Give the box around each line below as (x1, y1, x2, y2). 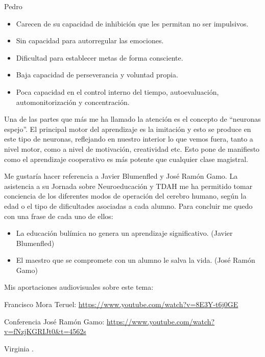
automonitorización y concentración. (16, 96, 130, 107)
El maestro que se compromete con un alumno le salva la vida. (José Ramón (16, 255, 255, 265)
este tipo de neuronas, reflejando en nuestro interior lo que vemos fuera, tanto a (4, 133, 253, 144)
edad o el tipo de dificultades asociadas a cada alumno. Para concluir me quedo (4, 200, 253, 211)
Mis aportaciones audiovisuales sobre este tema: (4, 282, 154, 292)
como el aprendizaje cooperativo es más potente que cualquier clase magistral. (4, 153, 248, 164)
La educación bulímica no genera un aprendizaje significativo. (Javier (16, 228, 233, 238)
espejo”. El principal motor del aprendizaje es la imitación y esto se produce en (4, 123, 251, 134)
